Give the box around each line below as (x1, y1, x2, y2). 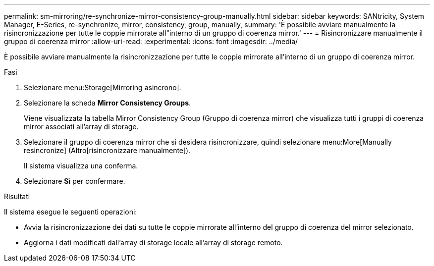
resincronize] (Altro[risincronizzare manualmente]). (24, 146, 191, 155)
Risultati (4, 192, 30, 201)
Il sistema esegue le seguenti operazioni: (4, 208, 137, 216)
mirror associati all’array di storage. (24, 122, 139, 131)
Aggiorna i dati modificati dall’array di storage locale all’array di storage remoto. (24, 238, 283, 247)
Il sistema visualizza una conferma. (24, 161, 138, 170)
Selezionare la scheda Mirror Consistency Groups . (24, 99, 191, 107)
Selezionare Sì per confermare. (24, 177, 125, 185)
